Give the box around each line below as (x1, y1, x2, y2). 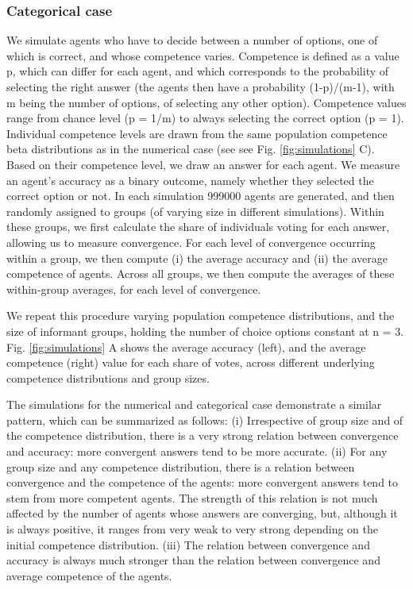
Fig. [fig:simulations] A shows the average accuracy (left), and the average (6, 338, 366, 355)
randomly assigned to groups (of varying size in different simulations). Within (6, 202, 384, 219)
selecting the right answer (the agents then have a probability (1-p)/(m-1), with (6, 79, 395, 94)
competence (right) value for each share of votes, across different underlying (6, 354, 375, 371)
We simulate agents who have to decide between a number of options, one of (6, 32, 378, 48)
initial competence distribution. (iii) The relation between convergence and (6, 536, 370, 552)
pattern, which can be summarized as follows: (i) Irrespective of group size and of (6, 411, 403, 428)
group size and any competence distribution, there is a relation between (6, 458, 355, 475)
